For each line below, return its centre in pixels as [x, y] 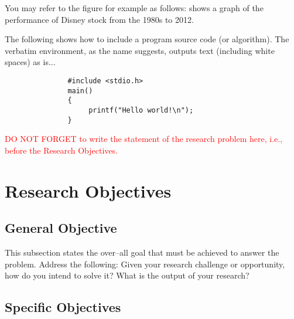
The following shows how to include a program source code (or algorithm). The [147, 39]
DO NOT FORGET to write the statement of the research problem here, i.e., [144, 139]
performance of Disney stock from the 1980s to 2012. [99, 19]
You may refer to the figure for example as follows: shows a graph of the [134, 8]
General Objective [61, 228]
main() [80, 91]
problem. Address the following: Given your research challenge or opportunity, [145, 264]
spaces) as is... [30, 62]
